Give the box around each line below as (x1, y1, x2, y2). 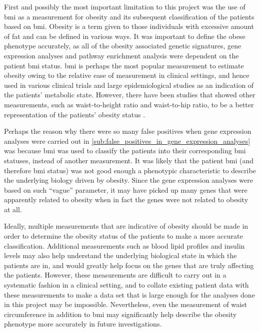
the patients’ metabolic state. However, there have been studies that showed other (4, 89, 255, 100)
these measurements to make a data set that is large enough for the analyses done (4, 289, 255, 300)
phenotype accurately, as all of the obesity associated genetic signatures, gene (4, 40, 241, 51)
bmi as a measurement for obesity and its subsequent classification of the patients (4, 11, 254, 21)
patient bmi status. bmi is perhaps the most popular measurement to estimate (4, 60, 244, 70)
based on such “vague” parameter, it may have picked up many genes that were (4, 184, 247, 195)
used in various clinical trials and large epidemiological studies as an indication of (4, 79, 254, 90)
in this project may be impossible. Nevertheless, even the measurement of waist (4, 299, 247, 310)
